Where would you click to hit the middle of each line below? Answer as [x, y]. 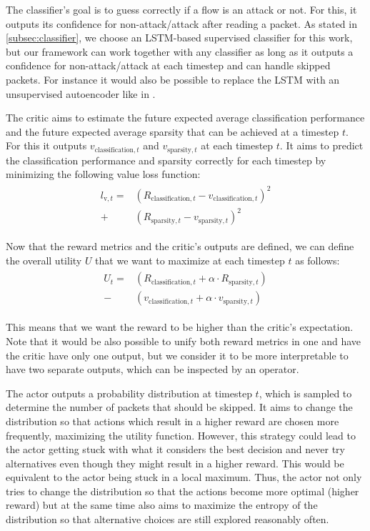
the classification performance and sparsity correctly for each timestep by [166, 160]
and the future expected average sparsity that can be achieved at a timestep [172, 131]
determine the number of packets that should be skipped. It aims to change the [179, 407]
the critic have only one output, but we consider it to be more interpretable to [177, 355]
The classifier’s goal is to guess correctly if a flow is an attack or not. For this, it [181, 9]
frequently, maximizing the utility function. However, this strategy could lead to [181, 435]
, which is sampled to [305, 393]
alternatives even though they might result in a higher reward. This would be [175, 463]
